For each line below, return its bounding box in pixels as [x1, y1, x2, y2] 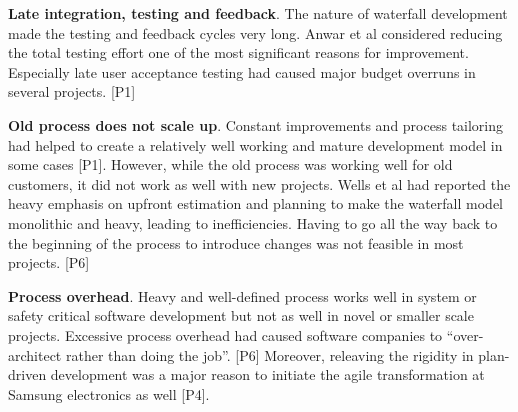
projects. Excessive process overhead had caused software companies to [8, 324, 443, 345]
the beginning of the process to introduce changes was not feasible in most [8, 232, 464, 253]
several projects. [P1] [8, 81, 136, 102]
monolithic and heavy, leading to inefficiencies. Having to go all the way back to [8, 212, 498, 233]
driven [8, 364, 47, 385]
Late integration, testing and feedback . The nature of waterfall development [8, 3, 508, 23]
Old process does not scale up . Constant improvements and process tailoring [8, 114, 504, 135]
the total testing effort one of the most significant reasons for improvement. [8, 42, 469, 63]
